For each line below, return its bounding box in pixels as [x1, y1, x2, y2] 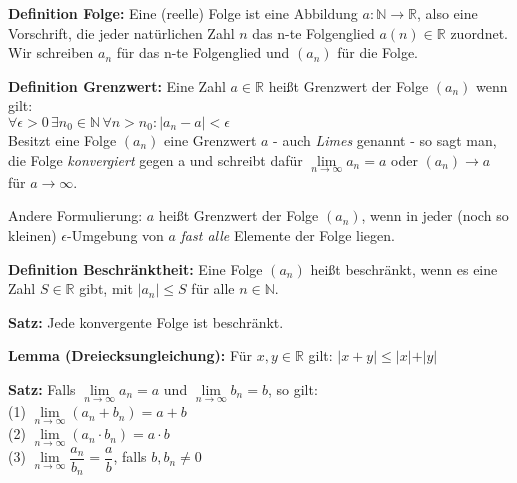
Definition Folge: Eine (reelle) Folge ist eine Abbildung [8, 3, 358, 23]
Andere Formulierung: [8, 205, 143, 226]
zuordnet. [450, 22, 508, 43]
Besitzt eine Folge [8, 129, 117, 150]
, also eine [416, 3, 478, 23]
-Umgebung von [66, 224, 164, 245]
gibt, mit [79, 278, 133, 299]
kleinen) [8, 224, 57, 245]
